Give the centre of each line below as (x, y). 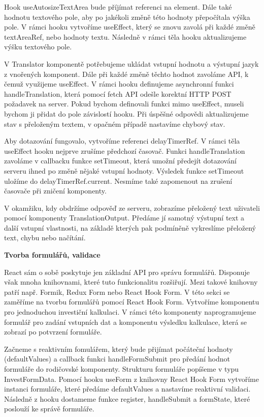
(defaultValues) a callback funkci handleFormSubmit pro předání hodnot (117, 359)
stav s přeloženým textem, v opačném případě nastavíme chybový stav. (115, 123)
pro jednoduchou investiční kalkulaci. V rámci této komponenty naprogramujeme (130, 312)
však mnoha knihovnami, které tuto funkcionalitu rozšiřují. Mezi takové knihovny (131, 282)
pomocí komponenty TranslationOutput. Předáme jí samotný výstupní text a (124, 218)
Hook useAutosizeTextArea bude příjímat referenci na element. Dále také (118, 7)
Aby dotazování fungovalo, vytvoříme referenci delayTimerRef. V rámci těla (122, 141)
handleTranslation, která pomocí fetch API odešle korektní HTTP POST (118, 93)
